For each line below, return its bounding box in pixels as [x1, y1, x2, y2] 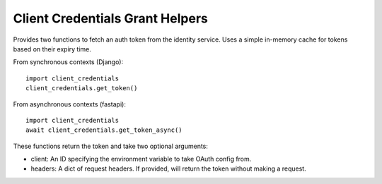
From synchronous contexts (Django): [13, 58, 124, 66]
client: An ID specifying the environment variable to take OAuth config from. [30, 155, 252, 164]
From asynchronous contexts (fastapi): [13, 99, 127, 109]
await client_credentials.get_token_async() [25, 126, 183, 134]
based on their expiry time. [13, 44, 92, 53]
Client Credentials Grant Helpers [13, 11, 208, 26]
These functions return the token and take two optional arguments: [13, 142, 209, 150]
